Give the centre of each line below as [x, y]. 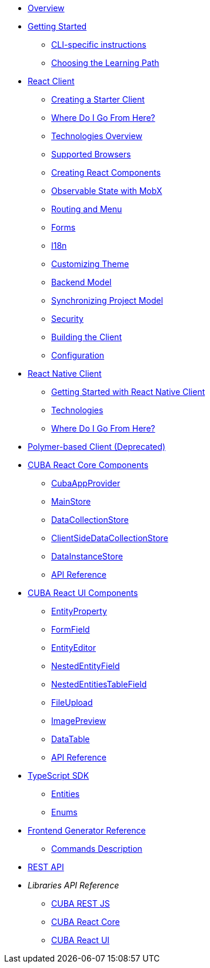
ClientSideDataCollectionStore [110, 538]
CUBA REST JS [81, 903]
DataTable [71, 739]
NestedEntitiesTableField [99, 684]
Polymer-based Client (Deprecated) [97, 447]
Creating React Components [106, 172]
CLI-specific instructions [99, 45]
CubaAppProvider [86, 483]
